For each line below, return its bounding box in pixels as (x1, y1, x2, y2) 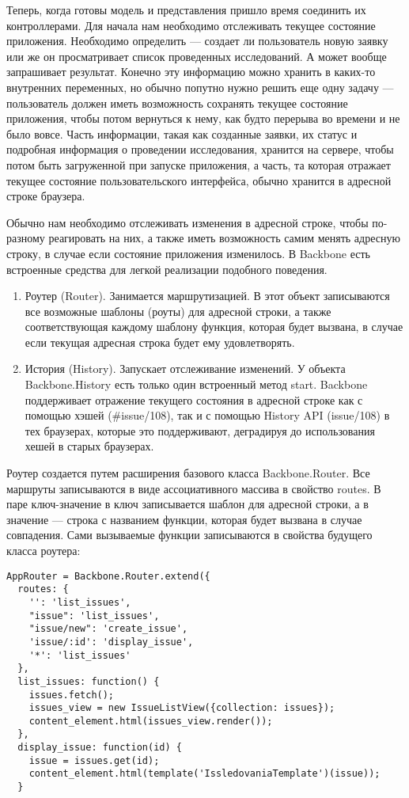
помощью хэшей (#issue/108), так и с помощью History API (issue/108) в (25, 407, 390, 424)
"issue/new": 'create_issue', (28, 623, 188, 635)
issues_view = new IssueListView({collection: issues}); (28, 702, 335, 714)
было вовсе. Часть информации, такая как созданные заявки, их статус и (6, 125, 358, 142)
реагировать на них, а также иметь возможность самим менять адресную (48, 230, 400, 246)
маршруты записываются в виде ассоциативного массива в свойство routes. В (6, 480, 381, 496)
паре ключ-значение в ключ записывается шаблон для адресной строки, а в (6, 496, 369, 512)
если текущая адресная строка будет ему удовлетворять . (25, 333, 295, 350)
